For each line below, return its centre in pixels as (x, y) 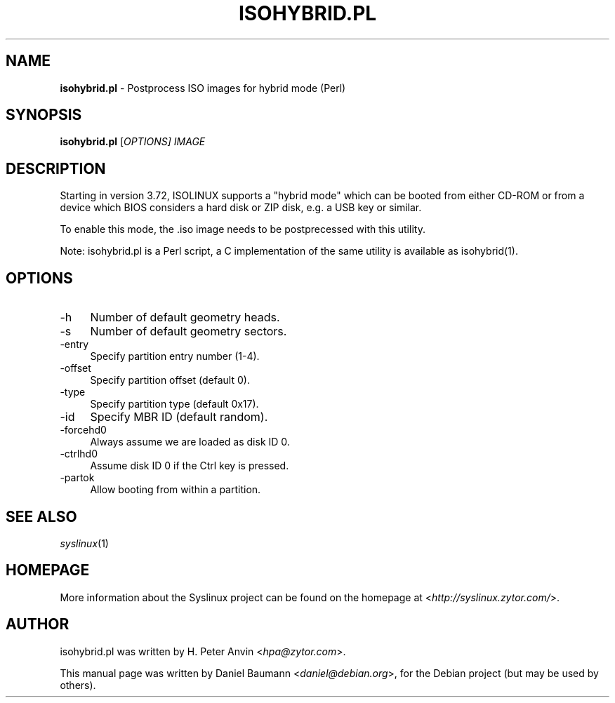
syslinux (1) (84, 543)
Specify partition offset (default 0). (170, 380)
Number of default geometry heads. (185, 317)
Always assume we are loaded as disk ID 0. (190, 442)
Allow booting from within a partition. (176, 490)
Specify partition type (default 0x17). (174, 404)
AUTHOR (38, 624)
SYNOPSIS (44, 115)
